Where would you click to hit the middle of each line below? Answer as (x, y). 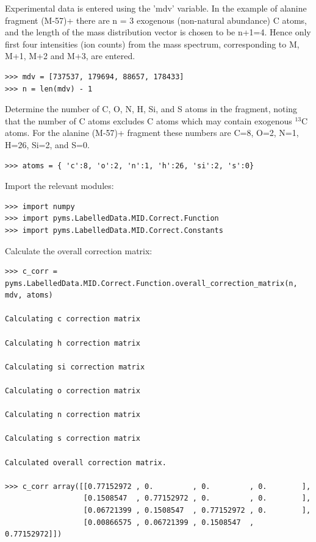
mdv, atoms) (29, 295)
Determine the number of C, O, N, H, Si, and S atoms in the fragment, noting (151, 109)
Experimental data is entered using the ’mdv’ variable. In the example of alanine (156, 8)
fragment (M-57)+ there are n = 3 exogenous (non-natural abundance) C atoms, (156, 20)
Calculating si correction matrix (75, 367)
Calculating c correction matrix (73, 319)
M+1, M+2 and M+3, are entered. (70, 56)
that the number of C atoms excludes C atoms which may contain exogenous (149, 120)
